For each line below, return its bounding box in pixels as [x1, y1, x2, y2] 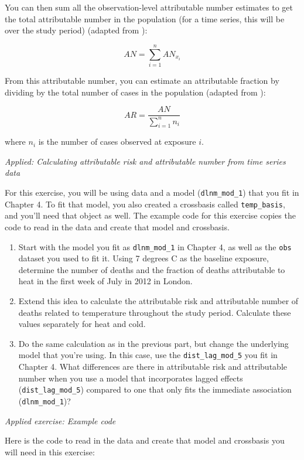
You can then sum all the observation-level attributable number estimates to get [5, 1, 293, 13]
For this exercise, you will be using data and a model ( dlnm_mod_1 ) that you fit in [5, 186, 299, 199]
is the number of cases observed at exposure [38, 135, 196, 148]
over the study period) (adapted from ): [5, 24, 148, 36]
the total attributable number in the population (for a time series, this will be [5, 12, 285, 25]
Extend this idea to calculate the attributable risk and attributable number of [18, 295, 299, 307]
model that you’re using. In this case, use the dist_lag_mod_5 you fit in [18, 349, 278, 361]
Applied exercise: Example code [5, 414, 116, 427]
